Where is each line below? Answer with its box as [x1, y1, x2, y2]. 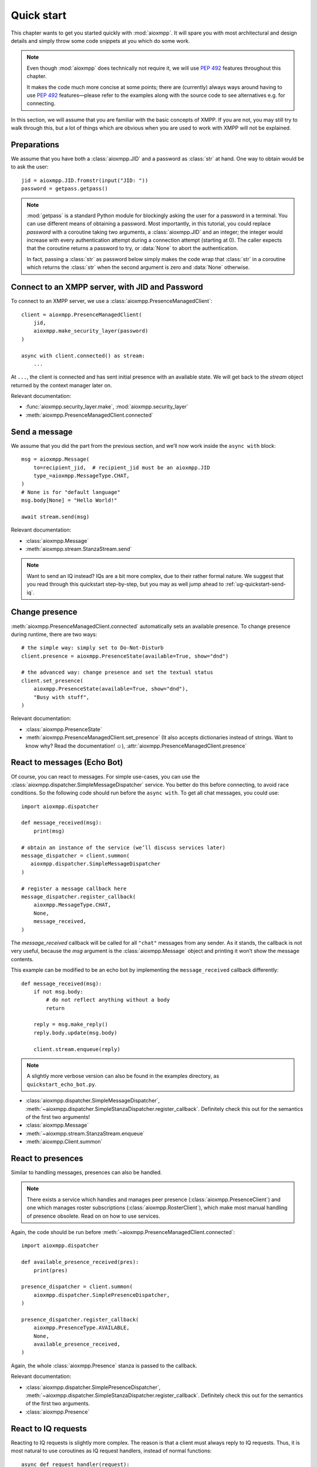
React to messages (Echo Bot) [11, 758, 123, 768]
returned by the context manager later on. [11, 381, 112, 388]
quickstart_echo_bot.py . [26, 1080, 97, 1088]
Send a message [11, 427, 73, 437]
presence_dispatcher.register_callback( [21, 1316, 139, 1323]
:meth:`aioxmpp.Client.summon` [25, 1138, 103, 1145]
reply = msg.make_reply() [33, 1021, 109, 1028]
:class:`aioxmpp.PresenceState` [25, 725, 102, 733]
